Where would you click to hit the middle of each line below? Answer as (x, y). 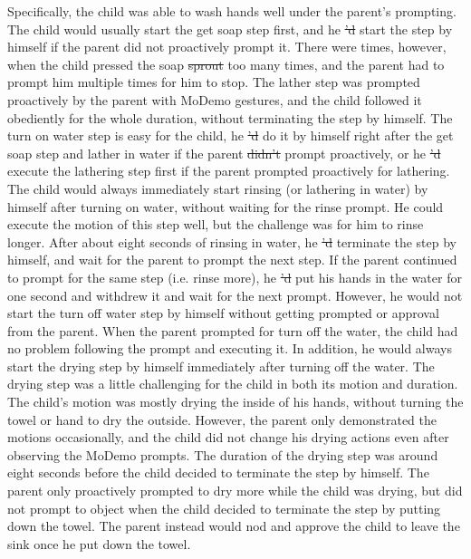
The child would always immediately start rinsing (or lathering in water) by (218, 188)
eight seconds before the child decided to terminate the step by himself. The (218, 472)
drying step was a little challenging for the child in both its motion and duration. (233, 384)
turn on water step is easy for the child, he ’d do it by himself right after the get (231, 135)
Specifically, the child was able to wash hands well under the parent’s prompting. (232, 11)
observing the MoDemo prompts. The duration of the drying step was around (223, 454)
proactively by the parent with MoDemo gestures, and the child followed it (215, 99)
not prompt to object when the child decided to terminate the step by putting (224, 508)
